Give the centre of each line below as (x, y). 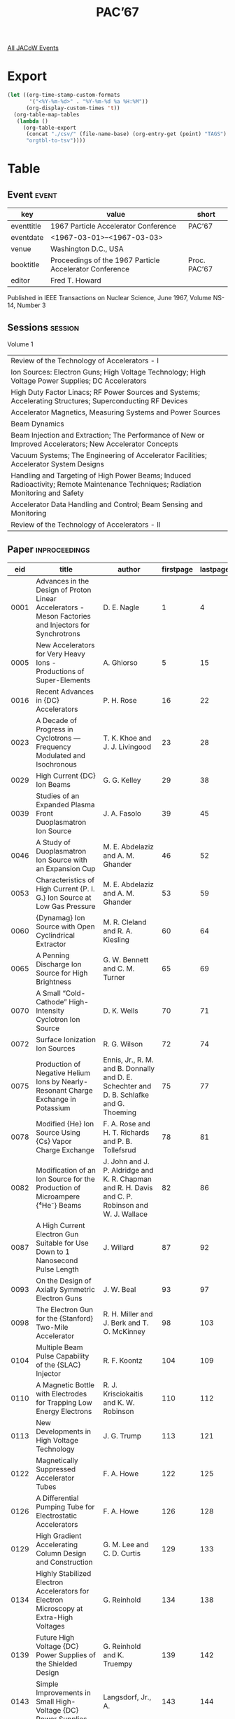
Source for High (62, 973)
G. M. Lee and (126, 1544)
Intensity (50, 1011)
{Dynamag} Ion (60, 917)
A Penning (53, 955)
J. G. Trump (122, 1436)
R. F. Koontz (123, 1360)
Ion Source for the (66, 1179)
